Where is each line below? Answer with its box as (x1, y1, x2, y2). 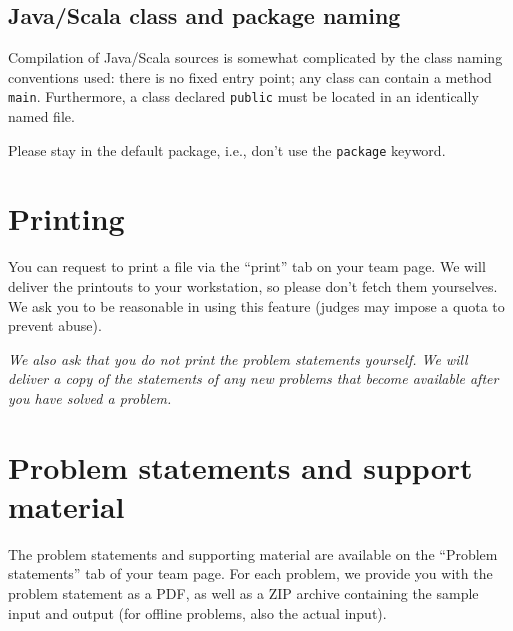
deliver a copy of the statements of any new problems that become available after (8, 368, 499, 389)
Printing (8, 198, 125, 239)
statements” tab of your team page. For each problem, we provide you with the (8, 563, 493, 584)
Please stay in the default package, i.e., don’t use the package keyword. (8, 139, 446, 160)
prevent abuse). (8, 315, 102, 336)
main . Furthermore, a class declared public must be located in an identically (8, 86, 479, 107)
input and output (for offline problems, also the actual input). (8, 602, 387, 623)
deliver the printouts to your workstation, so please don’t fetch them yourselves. (8, 276, 498, 297)
